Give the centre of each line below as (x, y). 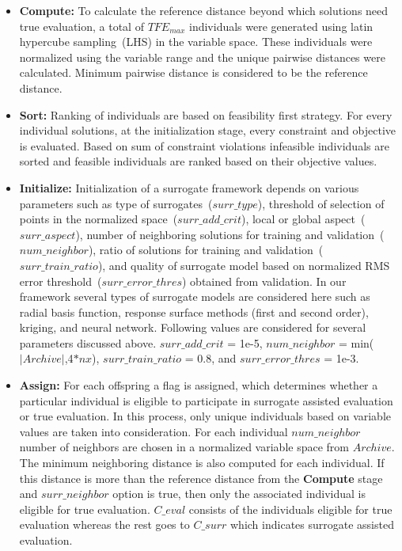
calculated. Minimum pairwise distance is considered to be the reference (193, 72)
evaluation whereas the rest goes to (104, 524)
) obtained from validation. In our (264, 281)
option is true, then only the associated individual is (239, 494)
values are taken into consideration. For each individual (154, 431)
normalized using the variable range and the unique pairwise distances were (202, 57)
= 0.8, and (210, 358)
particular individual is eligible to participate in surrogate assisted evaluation (206, 400)
